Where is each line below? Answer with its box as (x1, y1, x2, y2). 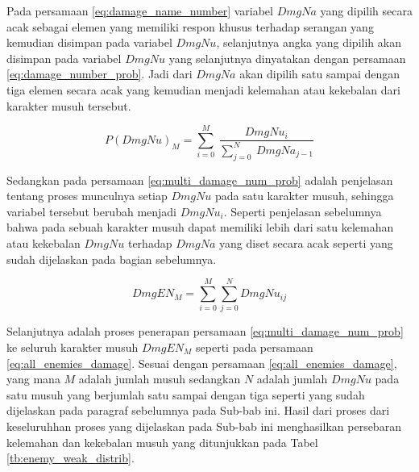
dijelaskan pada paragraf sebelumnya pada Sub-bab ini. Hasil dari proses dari (6, 402, 390, 419)
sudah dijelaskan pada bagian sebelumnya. (6, 250, 217, 267)
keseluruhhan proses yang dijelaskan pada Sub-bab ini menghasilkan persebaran (6, 417, 401, 434)
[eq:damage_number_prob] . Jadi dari (6, 65, 193, 82)
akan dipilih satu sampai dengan (239, 65, 400, 82)
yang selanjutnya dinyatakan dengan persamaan (168, 49, 406, 66)
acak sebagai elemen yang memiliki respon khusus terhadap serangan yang (6, 18, 374, 35)
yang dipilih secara (320, 2, 413, 19)
